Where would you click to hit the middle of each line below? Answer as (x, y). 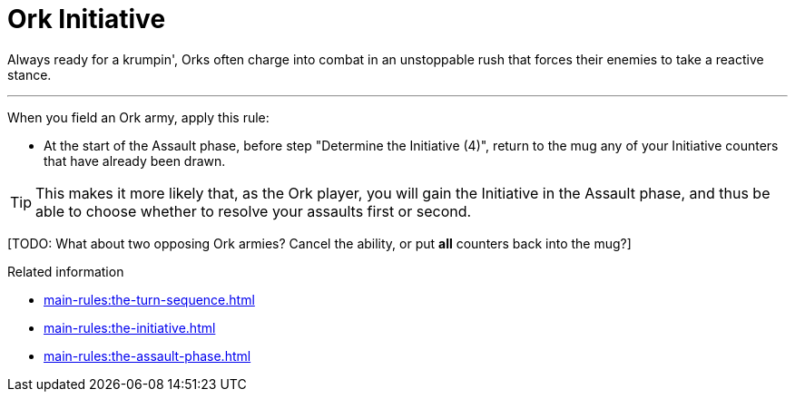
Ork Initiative (87, 19)
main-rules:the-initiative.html (130, 327)
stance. (29, 74)
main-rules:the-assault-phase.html (147, 355)
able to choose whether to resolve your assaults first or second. (254, 211)
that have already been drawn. (135, 161)
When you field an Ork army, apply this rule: (138, 117)
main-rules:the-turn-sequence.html (149, 299)
